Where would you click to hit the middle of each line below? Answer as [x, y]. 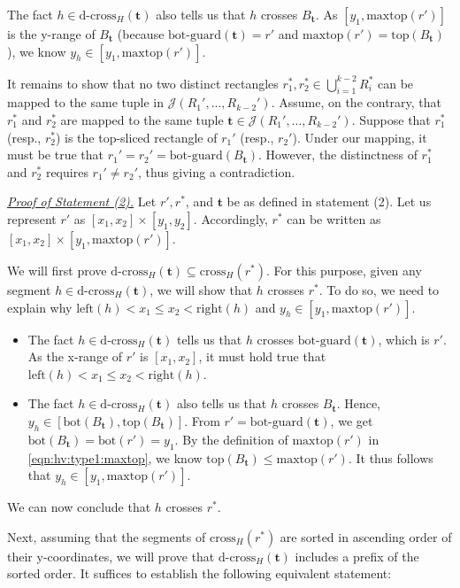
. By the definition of [231, 439]
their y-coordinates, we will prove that [111, 556]
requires [67, 171]
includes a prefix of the [357, 556]
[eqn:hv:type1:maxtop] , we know [115, 457]
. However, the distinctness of [338, 155]
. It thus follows [391, 457]
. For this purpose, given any [344, 270]
